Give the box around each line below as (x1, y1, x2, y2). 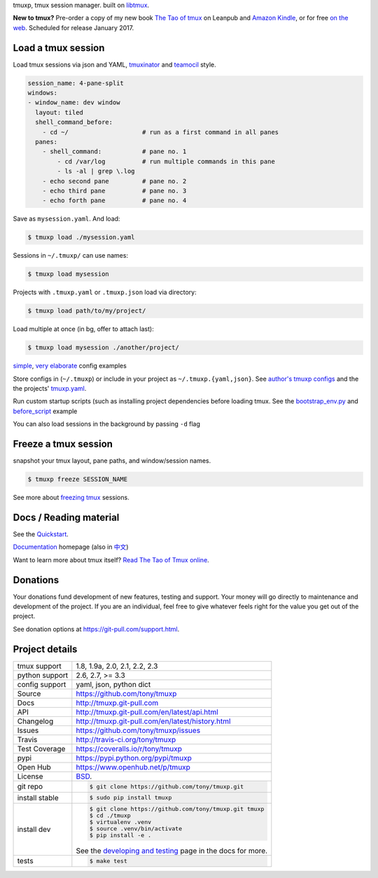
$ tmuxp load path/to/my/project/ (27, 307, 146, 315)
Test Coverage (17, 744, 66, 753)
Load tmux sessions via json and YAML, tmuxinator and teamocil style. (13, 60, 216, 69)
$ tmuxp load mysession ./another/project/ (27, 344, 180, 351)
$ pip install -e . (89, 832, 152, 839)
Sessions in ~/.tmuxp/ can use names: (13, 251, 129, 260)
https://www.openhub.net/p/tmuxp (76, 762, 190, 772)
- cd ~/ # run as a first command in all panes (42, 128, 279, 136)
